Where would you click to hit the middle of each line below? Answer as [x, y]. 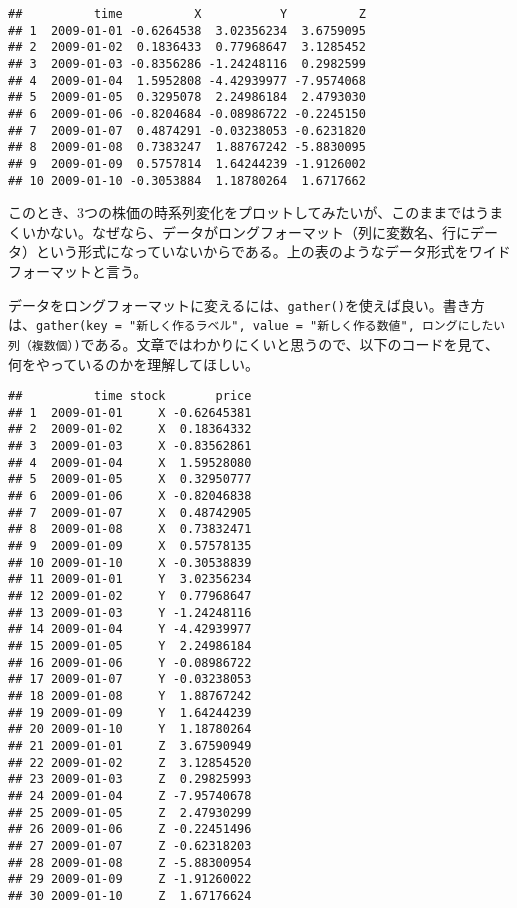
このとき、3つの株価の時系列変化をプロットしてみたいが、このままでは [242, 212]
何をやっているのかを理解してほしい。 [133, 363]
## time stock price [130, 396]
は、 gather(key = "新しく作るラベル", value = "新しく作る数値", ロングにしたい [257, 324]
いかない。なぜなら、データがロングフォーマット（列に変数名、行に [245, 231]
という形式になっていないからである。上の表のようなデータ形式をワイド [273, 251]
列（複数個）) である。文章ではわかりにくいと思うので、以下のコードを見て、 [253, 343]
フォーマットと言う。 [78, 271]
